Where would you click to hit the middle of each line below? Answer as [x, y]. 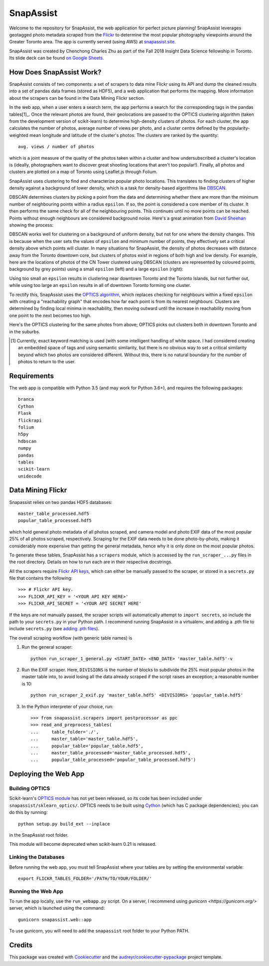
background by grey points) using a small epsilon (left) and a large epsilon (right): [96, 269]
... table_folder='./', [65, 732]
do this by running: [28, 812]
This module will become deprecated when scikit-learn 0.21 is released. [83, 844]
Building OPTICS [30, 788]
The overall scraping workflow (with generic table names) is [71, 638]
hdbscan [27, 441]
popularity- [238, 128]
